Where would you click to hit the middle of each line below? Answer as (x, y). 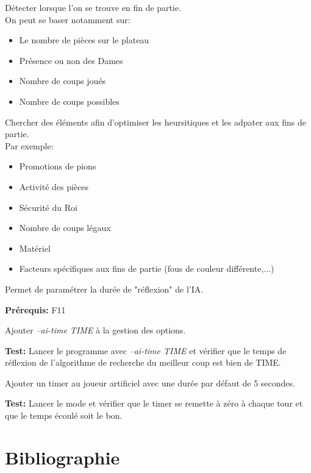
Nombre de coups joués (63, 81)
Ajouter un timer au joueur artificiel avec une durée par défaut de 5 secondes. (150, 382)
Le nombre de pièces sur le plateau (84, 40)
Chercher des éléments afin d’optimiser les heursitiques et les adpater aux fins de (155, 122)
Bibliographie (63, 457)
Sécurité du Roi (48, 207)
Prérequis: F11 (35, 309)
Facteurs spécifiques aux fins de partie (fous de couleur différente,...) (147, 269)
